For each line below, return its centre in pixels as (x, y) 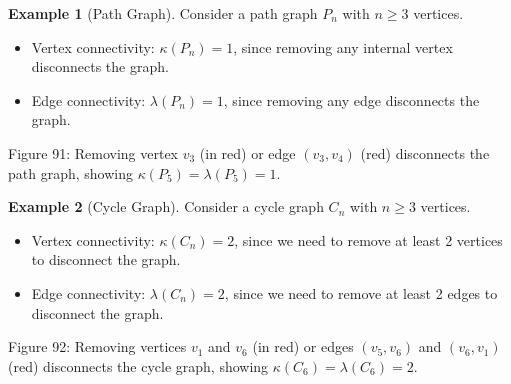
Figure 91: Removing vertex (93, 152)
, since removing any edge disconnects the (351, 99)
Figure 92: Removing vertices (97, 346)
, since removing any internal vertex (343, 46)
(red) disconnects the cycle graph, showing (138, 365)
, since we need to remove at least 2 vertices (368, 239)
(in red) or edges (303, 346)
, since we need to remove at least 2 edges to (361, 292)
